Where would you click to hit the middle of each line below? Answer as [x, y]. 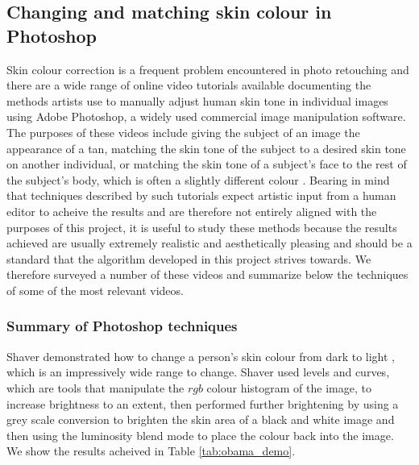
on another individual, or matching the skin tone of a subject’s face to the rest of [207, 164]
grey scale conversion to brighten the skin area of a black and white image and [201, 419]
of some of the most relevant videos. [95, 290]
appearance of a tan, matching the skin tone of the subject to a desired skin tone [206, 148]
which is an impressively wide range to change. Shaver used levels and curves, [198, 372]
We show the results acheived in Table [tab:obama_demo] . [151, 451]
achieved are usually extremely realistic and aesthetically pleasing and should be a [209, 243]
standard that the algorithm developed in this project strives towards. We [189, 258]
